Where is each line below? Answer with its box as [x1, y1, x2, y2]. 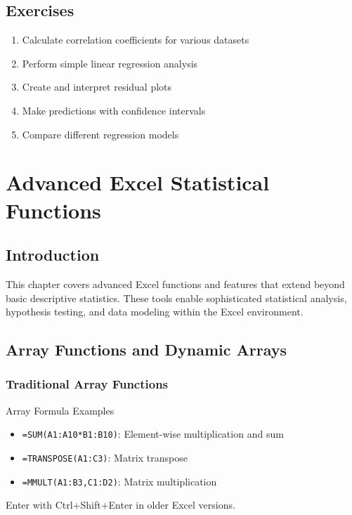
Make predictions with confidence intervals [22, 103, 206, 117]
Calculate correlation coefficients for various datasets [22, 32, 249, 47]
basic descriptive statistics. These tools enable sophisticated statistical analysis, [6, 290, 347, 305]
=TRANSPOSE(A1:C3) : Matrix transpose [22, 450, 188, 464]
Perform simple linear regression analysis [22, 56, 198, 70]
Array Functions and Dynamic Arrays [6, 339, 287, 360]
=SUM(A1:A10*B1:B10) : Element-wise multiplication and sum [22, 426, 284, 441]
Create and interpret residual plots [22, 79, 172, 94]
